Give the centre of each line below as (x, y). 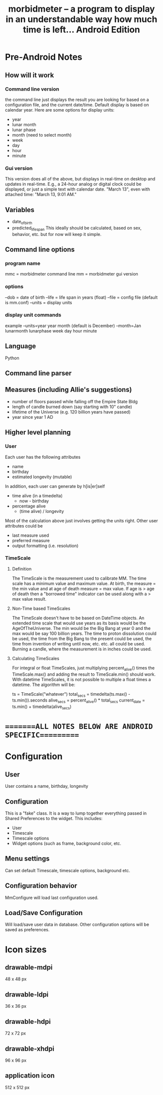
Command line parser (38, 373)
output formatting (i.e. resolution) (45, 546)
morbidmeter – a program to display (81, 9)
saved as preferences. (27, 930)
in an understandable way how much (81, 19)
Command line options (40, 249)
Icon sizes (26, 949)
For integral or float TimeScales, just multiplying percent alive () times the (83, 668)
